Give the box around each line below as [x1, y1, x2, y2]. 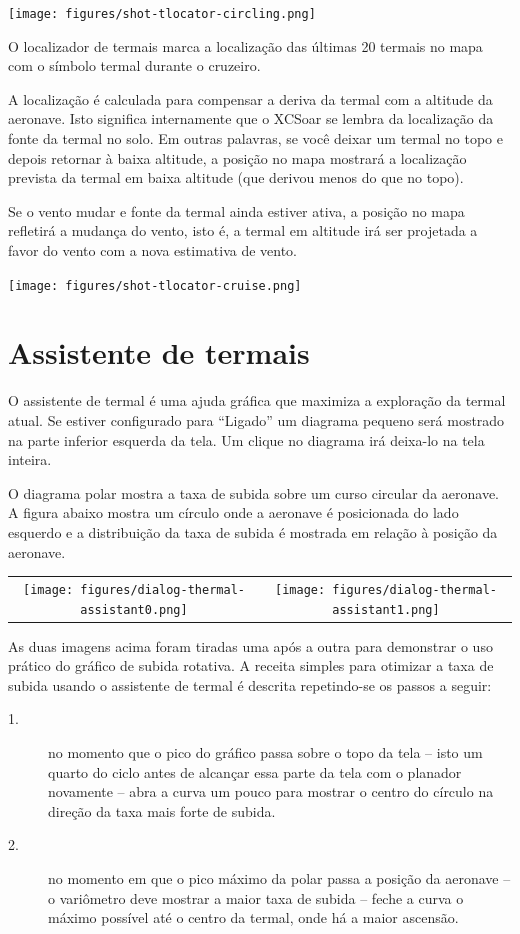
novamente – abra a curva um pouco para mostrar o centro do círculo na [48, 781, 494, 802]
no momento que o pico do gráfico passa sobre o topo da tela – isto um [48, 742, 483, 763]
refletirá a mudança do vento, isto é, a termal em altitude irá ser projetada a [8, 220, 478, 241]
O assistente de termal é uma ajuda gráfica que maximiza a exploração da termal [8, 390, 506, 411]
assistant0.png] [80, 602, 188, 617]
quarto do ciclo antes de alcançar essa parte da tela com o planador [48, 761, 462, 782]
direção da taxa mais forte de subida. [48, 800, 276, 821]
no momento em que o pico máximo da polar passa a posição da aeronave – [48, 868, 511, 889]
